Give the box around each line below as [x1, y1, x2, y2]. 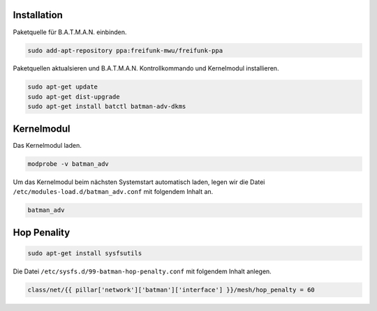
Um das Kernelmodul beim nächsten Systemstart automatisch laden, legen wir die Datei [13, 178, 265, 186]
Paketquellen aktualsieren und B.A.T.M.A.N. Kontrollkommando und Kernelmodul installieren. [13, 64, 279, 73]
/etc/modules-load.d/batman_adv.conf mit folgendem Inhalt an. [13, 188, 214, 196]
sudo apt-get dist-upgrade [27, 93, 120, 100]
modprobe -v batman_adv [27, 160, 110, 167]
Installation [13, 9, 63, 21]
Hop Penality [13, 227, 71, 238]
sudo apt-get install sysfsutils [27, 249, 142, 257]
